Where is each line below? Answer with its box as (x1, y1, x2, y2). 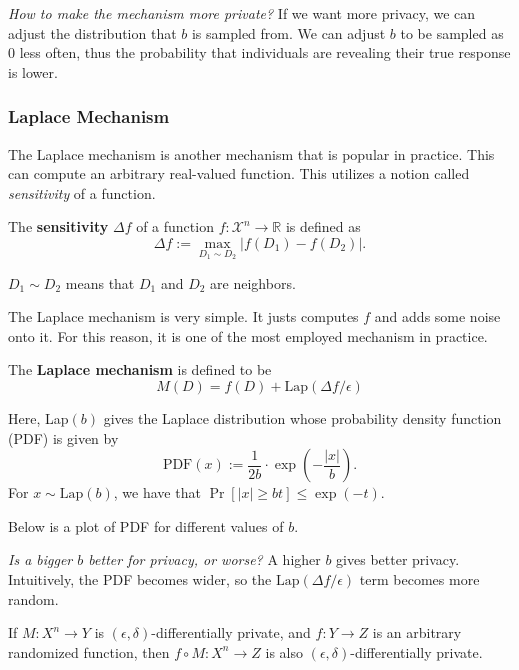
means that (65, 272, 135, 293)
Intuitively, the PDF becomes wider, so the (8, 568, 272, 589)
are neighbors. (210, 272, 296, 293)
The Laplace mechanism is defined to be (8, 359, 272, 380)
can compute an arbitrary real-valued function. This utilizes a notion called (8, 163, 470, 184)
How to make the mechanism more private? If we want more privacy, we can (8, 3, 476, 23)
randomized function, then (8, 641, 170, 662)
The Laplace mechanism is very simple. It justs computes (8, 306, 359, 327)
